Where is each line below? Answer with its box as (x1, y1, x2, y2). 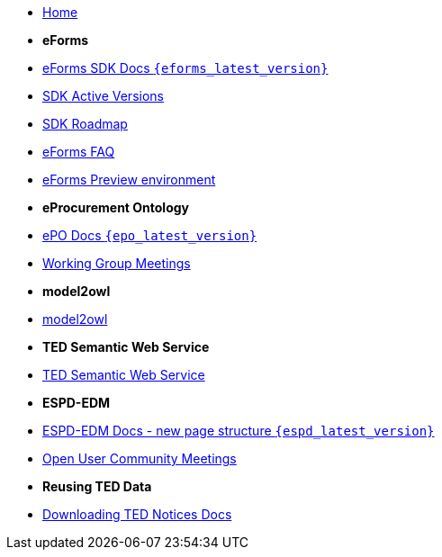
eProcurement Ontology (42, 200, 190, 215)
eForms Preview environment (42, 172, 216, 187)
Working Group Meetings (42, 256, 191, 271)
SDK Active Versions (42, 88, 164, 103)
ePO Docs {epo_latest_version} (42, 228, 257, 243)
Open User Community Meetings (42, 451, 237, 466)
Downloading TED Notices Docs (42, 507, 232, 522)
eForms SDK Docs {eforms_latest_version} (42, 60, 329, 76)
